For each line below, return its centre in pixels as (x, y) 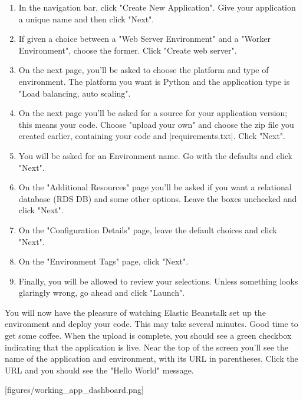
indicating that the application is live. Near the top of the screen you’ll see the (146, 347)
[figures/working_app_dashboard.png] (75, 390)
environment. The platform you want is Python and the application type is (154, 81)
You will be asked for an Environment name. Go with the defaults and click (155, 155)
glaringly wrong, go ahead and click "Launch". (102, 292)
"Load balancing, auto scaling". (75, 93)
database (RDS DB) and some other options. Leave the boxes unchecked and (158, 198)
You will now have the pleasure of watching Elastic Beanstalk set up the (135, 312)
